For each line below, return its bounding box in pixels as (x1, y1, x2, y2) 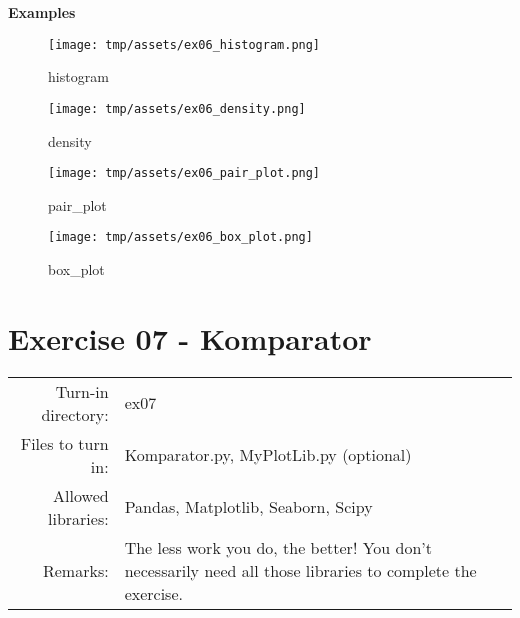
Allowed (53, 483, 109, 507)
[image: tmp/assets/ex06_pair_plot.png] (48, 166, 321, 181)
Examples (8, 2, 76, 22)
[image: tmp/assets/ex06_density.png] (48, 101, 306, 116)
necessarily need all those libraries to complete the (124, 558, 477, 582)
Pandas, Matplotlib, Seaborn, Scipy (124, 495, 373, 519)
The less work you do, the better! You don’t (124, 535, 433, 559)
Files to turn (20, 431, 109, 455)
